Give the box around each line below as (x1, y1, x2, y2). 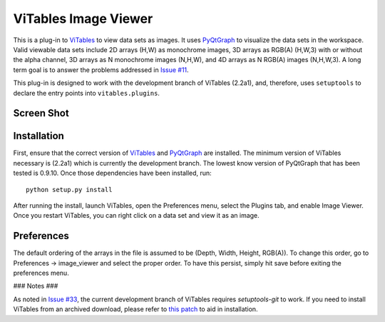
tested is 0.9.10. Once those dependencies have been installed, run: (13, 168, 212, 178)
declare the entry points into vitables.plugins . (13, 89, 160, 97)
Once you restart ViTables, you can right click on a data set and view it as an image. (13, 211, 260, 220)
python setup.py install (26, 186, 113, 193)
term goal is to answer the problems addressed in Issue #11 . (13, 65, 189, 74)
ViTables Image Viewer (13, 11, 153, 26)
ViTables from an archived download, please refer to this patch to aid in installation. (13, 305, 258, 313)
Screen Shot (13, 107, 69, 119)
